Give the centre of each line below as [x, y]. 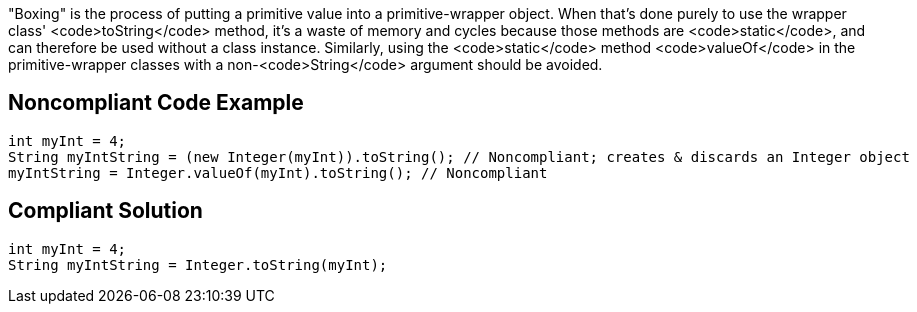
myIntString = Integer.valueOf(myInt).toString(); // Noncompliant [278, 172]
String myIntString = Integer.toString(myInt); [198, 264]
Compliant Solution [105, 211]
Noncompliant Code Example [156, 103]
